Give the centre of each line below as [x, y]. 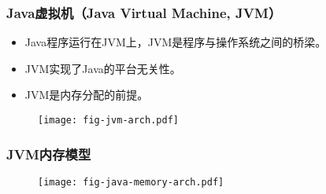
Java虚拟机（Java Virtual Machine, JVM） [144, 12]
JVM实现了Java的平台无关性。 [103, 68]
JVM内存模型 [49, 154]
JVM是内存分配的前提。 [87, 95]
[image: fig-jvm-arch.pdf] [108, 120]
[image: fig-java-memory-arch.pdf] [131, 182]
